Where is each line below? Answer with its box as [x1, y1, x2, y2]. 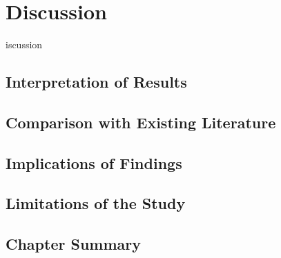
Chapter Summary [6, 233, 141, 255]
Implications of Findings [6, 152, 182, 173]
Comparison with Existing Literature [6, 111, 276, 132]
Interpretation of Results [6, 71, 187, 92]
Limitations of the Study [6, 192, 186, 214]
